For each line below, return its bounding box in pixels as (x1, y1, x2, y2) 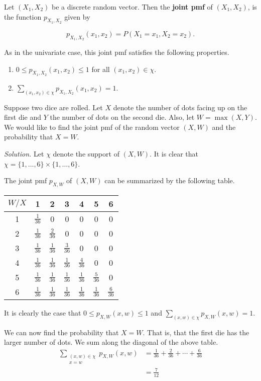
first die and (4, 112, 42, 122)
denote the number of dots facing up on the (113, 102, 247, 112)
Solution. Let (4, 148, 44, 159)
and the (212, 121, 236, 132)
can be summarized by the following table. (104, 175, 235, 186)
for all (91, 63, 110, 74)
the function (4, 11, 42, 22)
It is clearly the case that (4, 308, 81, 318)
